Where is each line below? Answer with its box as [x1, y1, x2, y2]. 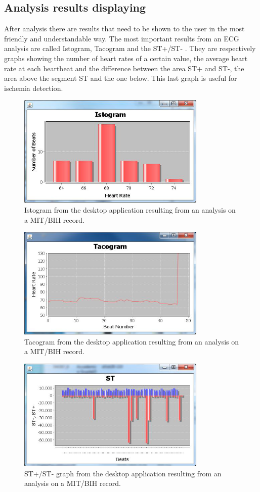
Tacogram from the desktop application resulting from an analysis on [24, 336, 239, 347]
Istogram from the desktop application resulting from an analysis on [24, 204, 236, 215]
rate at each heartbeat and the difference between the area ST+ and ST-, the [4, 63, 244, 73]
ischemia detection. [4, 82, 63, 93]
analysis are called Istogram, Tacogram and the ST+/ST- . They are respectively [4, 43, 256, 54]
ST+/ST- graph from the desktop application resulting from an [24, 468, 222, 478]
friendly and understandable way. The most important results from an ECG [4, 33, 239, 43]
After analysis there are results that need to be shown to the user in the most [4, 23, 245, 34]
